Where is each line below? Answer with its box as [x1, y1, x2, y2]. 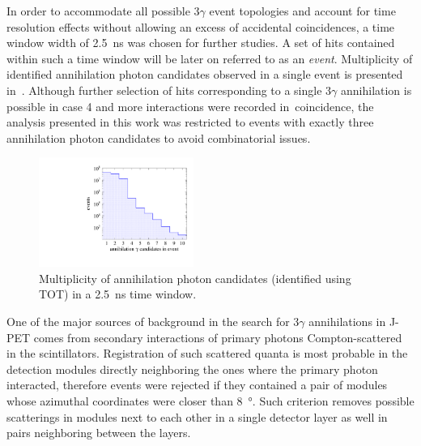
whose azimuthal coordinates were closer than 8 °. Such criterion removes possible [6, 392, 415, 409]
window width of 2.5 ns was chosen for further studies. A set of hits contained [6, 34, 395, 51]
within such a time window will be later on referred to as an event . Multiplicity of [6, 49, 413, 66]
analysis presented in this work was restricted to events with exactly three [6, 114, 374, 131]
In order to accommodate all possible [6, 2, 190, 19]
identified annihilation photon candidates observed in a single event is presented [6, 66, 403, 83]
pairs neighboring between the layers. [6, 424, 191, 441]
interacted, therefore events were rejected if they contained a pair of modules [6, 376, 388, 393]
